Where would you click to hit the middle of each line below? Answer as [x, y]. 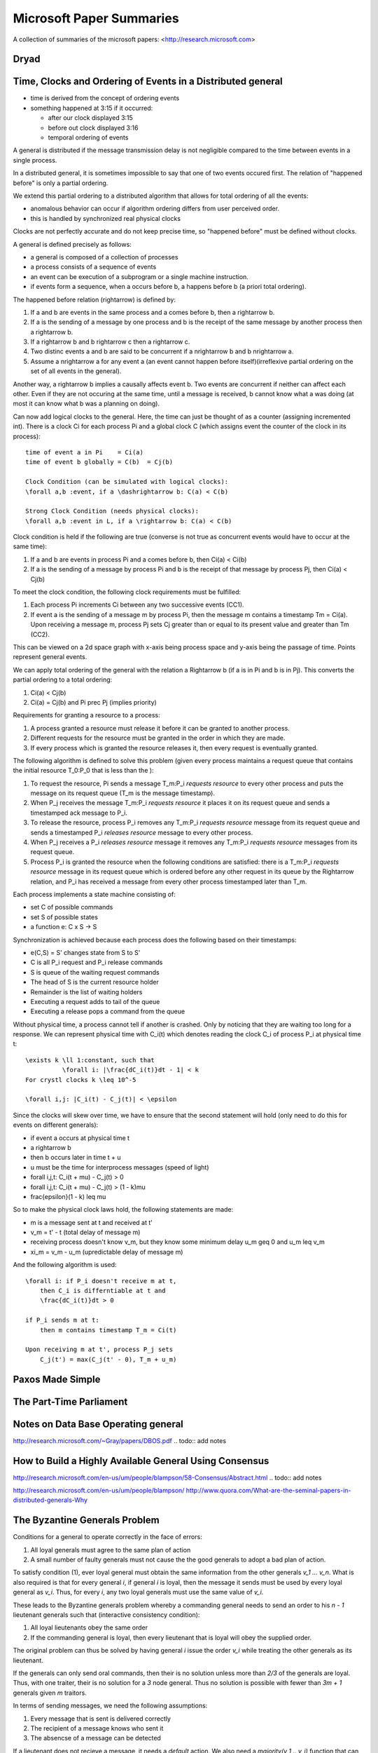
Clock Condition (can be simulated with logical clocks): [127, 482]
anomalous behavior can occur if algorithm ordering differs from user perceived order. [155, 209]
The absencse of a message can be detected [96, 1738]
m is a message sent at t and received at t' [92, 1222]
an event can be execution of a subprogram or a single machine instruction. [139, 276]
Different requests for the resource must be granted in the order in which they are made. [158, 738]
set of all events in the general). [76, 371]
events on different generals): [56, 1125]
